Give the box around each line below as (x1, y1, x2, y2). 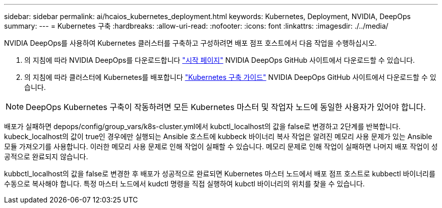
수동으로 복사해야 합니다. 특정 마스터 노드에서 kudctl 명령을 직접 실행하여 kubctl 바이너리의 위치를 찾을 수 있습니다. (4, 179, 365, 188)
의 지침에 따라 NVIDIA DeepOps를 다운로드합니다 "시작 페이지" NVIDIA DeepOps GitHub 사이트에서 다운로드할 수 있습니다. (24, 56, 415, 64)
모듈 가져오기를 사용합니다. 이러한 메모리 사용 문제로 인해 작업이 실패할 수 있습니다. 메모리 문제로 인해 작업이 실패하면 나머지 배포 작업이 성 (4, 142, 438, 151)
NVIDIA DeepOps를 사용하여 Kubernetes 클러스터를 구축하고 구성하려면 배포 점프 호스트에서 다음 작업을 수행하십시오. (4, 39, 377, 47)
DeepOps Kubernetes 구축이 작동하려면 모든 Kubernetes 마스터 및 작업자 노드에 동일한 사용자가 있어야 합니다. (26, 102, 426, 112)
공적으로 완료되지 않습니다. (4, 152, 88, 161)
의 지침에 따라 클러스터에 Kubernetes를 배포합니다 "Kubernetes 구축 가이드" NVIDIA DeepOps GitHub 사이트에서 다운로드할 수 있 (24, 73, 436, 81)
